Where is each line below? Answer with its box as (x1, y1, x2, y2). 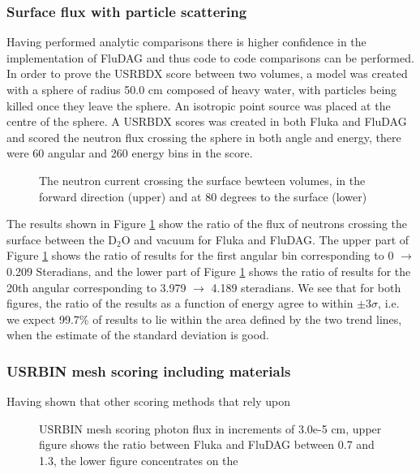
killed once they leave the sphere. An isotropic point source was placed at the (6, 97, 391, 114)
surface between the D (6, 231, 118, 248)
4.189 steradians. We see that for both (211, 278, 401, 295)
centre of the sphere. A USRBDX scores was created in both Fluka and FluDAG (6, 113, 407, 130)
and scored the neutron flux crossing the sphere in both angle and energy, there (6, 128, 401, 145)
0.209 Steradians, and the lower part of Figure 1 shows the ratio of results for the (6, 262, 411, 279)
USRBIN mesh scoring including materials (6, 360, 291, 381)
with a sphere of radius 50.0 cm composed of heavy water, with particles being (6, 81, 397, 97)
